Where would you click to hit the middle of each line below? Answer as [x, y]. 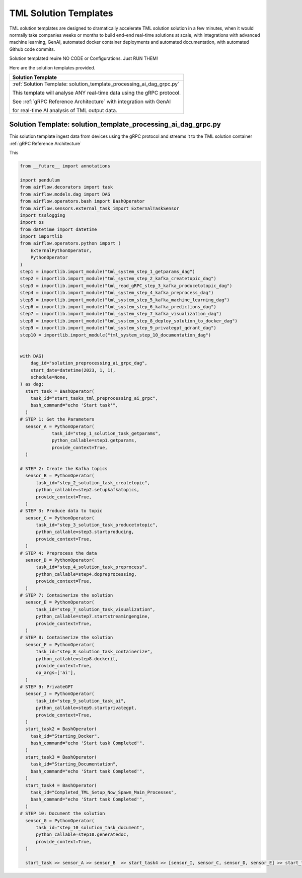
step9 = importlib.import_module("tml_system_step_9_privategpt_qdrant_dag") [118, 328]
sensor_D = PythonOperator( [60, 560]
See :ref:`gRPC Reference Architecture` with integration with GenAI [92, 102]
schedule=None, [49, 377]
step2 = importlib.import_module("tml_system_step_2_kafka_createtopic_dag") [118, 279]
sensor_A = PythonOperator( [60, 426]
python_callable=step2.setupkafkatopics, [88, 490]
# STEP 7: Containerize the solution [66, 595]
